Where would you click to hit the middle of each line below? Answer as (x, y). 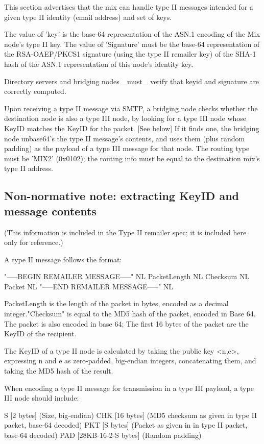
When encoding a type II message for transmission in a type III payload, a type (129, 388)
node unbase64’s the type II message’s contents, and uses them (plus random (125, 138)
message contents (50, 211)
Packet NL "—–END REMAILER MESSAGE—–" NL (89, 286)
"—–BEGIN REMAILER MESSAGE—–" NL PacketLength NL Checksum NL (127, 276)
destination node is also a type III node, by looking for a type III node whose (125, 118)
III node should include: (42, 398)
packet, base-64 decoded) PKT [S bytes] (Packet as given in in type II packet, (126, 425)
